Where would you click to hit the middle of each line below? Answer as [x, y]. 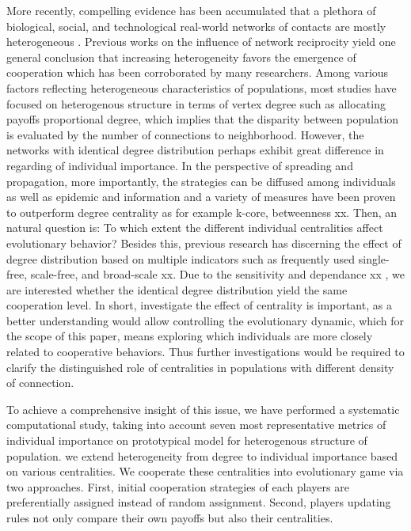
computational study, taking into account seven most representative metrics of [196, 425]
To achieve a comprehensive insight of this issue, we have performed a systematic [203, 409]
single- [374, 258]
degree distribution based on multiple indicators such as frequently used [181, 258]
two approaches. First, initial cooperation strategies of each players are [178, 486]
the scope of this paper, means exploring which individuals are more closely [190, 336]
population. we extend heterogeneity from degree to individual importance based [202, 455]
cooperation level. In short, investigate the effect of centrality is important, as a [199, 305]
